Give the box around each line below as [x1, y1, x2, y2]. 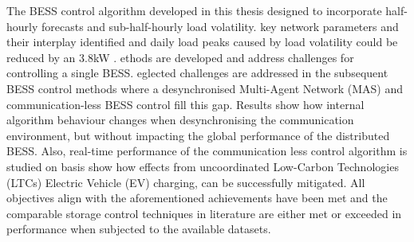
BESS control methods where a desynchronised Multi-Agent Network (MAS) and [6, 80, 404, 96]
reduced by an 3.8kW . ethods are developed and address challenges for [6, 49, 354, 65]
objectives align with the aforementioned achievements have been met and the [6, 189, 388, 206]
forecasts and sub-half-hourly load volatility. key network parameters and [41, 18, 399, 34]
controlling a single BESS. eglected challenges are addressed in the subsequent [6, 64, 388, 81]
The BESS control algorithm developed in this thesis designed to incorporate [6, 2, 382, 18]
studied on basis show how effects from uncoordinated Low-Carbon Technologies [6, 158, 399, 174]
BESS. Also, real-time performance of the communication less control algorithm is [6, 142, 408, 159]
